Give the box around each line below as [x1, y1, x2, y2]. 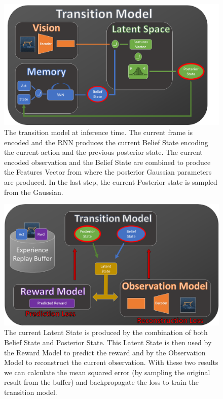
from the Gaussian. [4, 186, 63, 197]
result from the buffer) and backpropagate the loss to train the [4, 377, 199, 387]
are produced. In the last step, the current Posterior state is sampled [4, 177, 217, 187]
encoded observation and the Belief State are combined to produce [4, 156, 211, 167]
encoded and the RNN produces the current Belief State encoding [4, 137, 208, 147]
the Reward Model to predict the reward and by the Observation [4, 347, 206, 357]
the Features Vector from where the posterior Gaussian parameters [4, 167, 212, 177]
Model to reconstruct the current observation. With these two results [4, 357, 218, 368]
